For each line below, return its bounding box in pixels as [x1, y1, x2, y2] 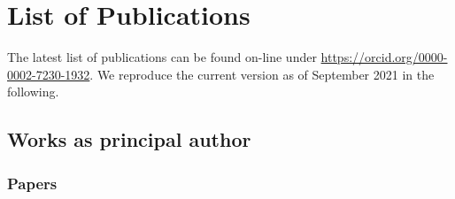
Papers [7, 172, 58, 194]
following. [7, 82, 59, 101]
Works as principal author [7, 126, 251, 153]
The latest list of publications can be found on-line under [7, 48, 317, 66]
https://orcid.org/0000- [320, 48, 448, 66]
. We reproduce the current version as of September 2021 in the [89, 65, 435, 83]
